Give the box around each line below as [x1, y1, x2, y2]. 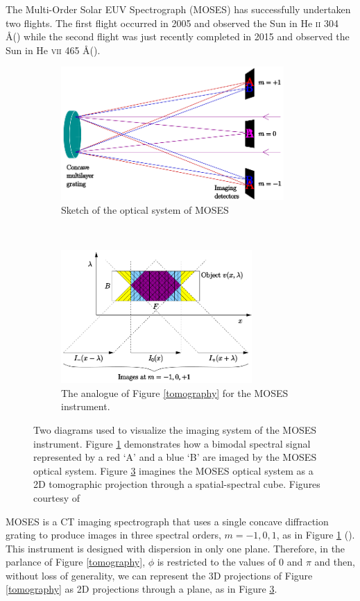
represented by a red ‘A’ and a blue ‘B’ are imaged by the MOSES [33, 450, 317, 464]
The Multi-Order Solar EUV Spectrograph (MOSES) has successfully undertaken [6, 2, 351, 16]
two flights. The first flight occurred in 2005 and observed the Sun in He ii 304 [6, 15, 339, 30]
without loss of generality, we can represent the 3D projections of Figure [6, 568, 313, 582]
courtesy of [33, 490, 80, 505]
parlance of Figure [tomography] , [6, 555, 146, 569]
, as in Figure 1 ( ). [276, 527, 355, 542]
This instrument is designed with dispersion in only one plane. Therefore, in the [6, 541, 345, 555]
